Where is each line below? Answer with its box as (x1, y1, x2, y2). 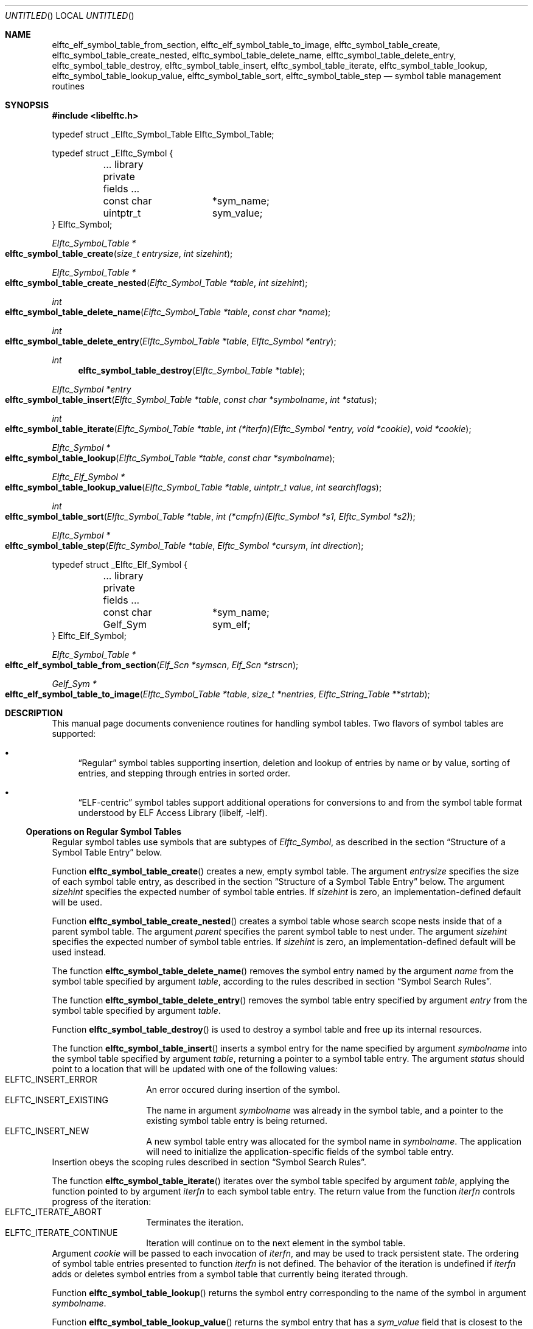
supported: (52, 728, 96, 739)
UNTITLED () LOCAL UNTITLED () (5, 10, 134, 21)
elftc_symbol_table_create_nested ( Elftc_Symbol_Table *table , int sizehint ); (5, 277, 308, 288)
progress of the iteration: (52, 1196, 152, 1207)
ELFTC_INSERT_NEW (5, 1126, 89, 1136)
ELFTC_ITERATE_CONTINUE (5, 1227, 118, 1238)
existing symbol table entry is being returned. (146, 1115, 328, 1126)
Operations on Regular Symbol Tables (26, 826, 181, 837)
